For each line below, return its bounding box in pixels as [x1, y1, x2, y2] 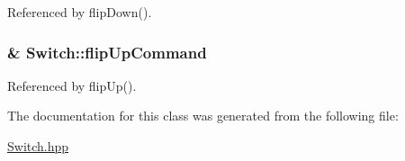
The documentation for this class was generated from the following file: [7, 106, 399, 125]
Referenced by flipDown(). [7, 3, 152, 21]
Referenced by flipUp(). [7, 76, 137, 94]
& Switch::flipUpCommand [7, 40, 207, 63]
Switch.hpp [7, 137, 69, 155]
